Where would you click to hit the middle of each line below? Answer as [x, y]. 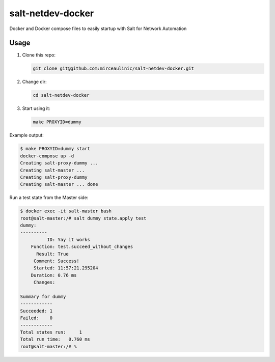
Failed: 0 [36, 318]
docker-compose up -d [47, 156]
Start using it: [36, 108]
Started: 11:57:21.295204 [66, 268]
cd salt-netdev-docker [61, 95]
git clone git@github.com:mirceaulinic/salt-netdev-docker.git [114, 68]
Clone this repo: [39, 55]
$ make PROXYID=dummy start [55, 149]
